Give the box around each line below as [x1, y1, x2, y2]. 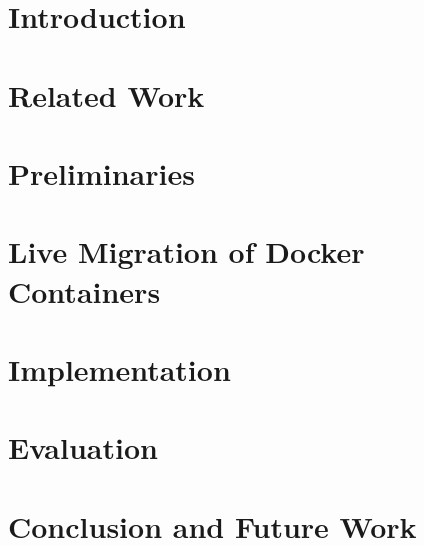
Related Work [8, 74, 205, 115]
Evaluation [8, 427, 158, 468]
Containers [8, 270, 161, 311]
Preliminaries [8, 152, 195, 193]
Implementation [8, 348, 231, 389]
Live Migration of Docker [8, 231, 365, 272]
